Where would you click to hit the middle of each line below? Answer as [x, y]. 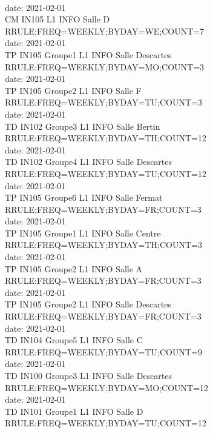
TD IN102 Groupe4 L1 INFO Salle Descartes [89, 162]
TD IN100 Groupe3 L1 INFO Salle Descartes [89, 375]
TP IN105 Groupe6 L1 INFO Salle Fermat [84, 197]
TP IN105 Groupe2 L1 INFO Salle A [74, 268]
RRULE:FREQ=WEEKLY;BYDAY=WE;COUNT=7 [105, 31]
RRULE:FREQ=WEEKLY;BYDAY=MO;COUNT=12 [107, 387]
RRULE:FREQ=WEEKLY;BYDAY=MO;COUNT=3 [105, 66]
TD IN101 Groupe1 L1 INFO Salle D [74, 411]
